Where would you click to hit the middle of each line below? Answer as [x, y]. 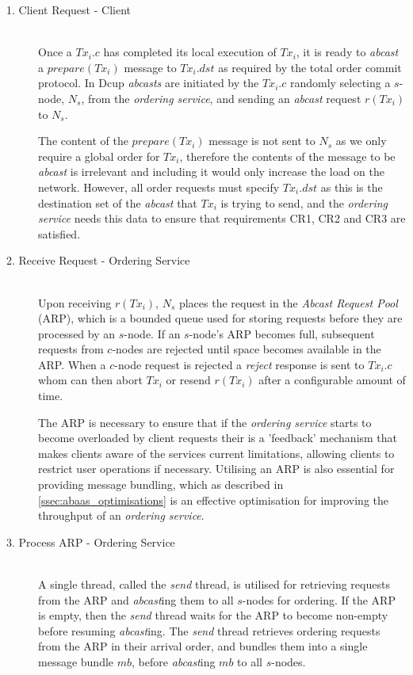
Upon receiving [75, 302]
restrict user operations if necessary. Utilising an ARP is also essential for [216, 469]
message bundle [76, 661]
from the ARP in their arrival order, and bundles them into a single [203, 646]
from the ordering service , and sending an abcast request [224, 98]
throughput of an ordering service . [121, 515]
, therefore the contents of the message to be [287, 156]
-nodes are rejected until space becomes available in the [247, 349]
